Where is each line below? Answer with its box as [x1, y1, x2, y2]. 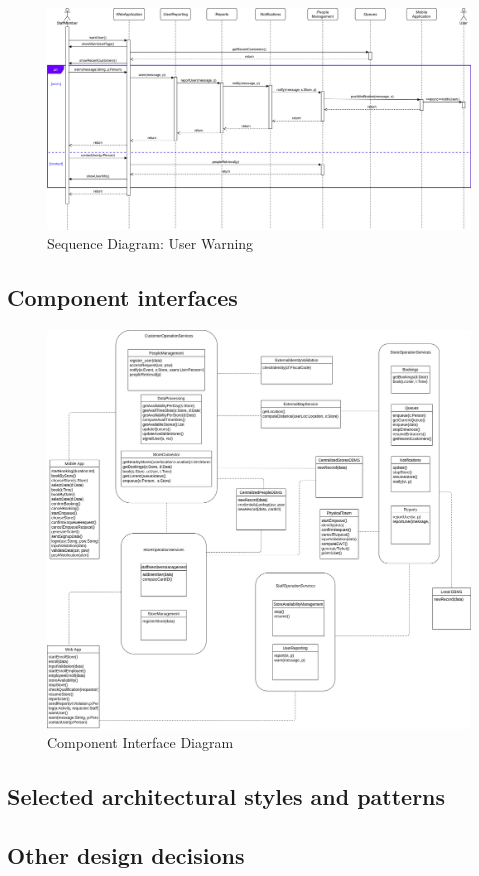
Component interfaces [7, 282, 238, 313]
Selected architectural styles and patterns [7, 781, 446, 812]
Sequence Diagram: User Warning [47, 233, 254, 254]
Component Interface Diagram [47, 732, 234, 753]
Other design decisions [7, 840, 245, 870]
